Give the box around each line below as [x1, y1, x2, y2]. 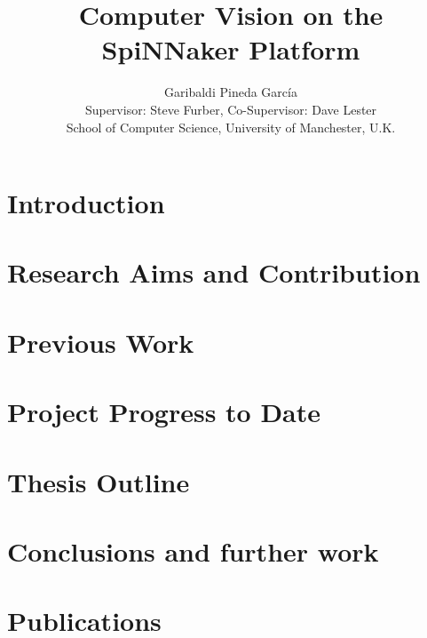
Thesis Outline [7, 463, 190, 499]
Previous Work [7, 323, 194, 360]
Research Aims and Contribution [7, 254, 421, 291]
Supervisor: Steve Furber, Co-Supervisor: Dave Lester [84, 100, 377, 118]
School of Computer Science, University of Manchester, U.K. [66, 117, 396, 136]
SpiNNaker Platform [101, 31, 360, 68]
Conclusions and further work [7, 532, 379, 569]
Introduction [7, 185, 165, 221]
